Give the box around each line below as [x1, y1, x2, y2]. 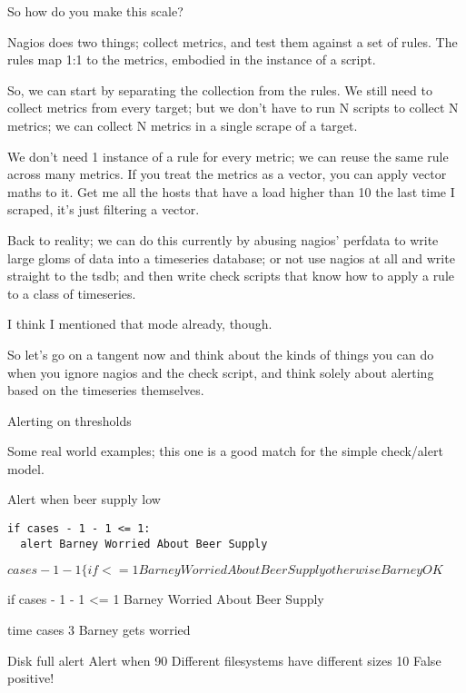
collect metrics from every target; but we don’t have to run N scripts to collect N [7, 98, 459, 117]
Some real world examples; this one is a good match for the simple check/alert [7, 441, 443, 460]
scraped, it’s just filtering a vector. [7, 200, 200, 219]
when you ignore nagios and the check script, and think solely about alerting [7, 362, 434, 381]
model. [7, 459, 45, 478]
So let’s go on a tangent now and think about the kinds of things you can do [7, 344, 434, 363]
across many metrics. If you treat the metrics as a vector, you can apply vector [7, 164, 447, 183]
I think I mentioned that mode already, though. [7, 314, 273, 333]
